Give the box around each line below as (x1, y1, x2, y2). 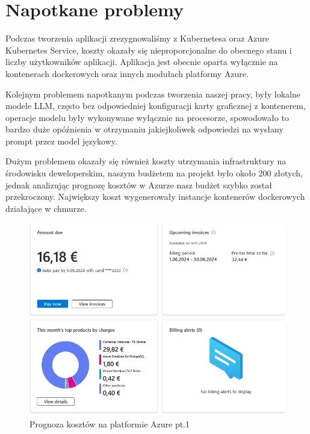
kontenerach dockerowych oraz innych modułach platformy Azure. (5, 67, 249, 79)
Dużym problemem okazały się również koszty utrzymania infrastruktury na (5, 155, 287, 167)
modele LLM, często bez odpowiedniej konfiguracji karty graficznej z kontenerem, (5, 99, 306, 112)
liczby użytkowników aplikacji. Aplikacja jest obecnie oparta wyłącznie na (5, 55, 278, 68)
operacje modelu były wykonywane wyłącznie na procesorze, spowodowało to (5, 111, 289, 123)
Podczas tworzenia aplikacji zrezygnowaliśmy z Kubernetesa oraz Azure (5, 32, 270, 45)
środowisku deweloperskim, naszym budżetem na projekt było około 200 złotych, (5, 167, 303, 179)
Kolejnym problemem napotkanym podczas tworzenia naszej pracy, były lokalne (5, 87, 300, 100)
